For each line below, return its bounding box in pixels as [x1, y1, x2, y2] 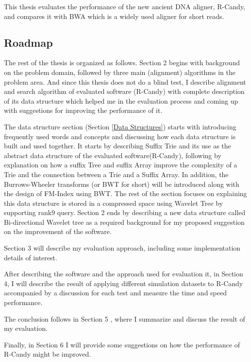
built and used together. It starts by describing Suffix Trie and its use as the [4, 141, 231, 151]
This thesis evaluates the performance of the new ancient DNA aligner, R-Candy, [4, 1, 246, 11]
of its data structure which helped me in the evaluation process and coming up [4, 95, 238, 106]
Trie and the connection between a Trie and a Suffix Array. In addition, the [4, 169, 229, 179]
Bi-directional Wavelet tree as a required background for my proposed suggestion [4, 217, 245, 227]
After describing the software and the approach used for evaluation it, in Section [4, 269, 243, 279]
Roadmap [4, 35, 53, 50]
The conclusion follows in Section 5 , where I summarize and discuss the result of [4, 313, 245, 324]
